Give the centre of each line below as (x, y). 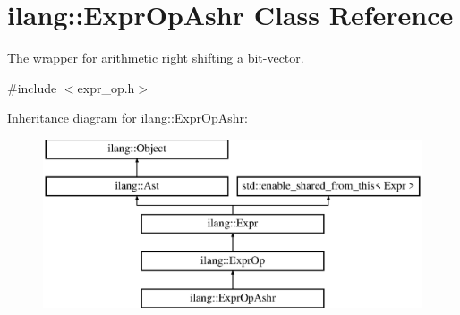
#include (32, 87)
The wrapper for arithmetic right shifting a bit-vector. (156, 58)
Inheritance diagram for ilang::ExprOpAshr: (128, 118)
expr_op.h (106, 87)
